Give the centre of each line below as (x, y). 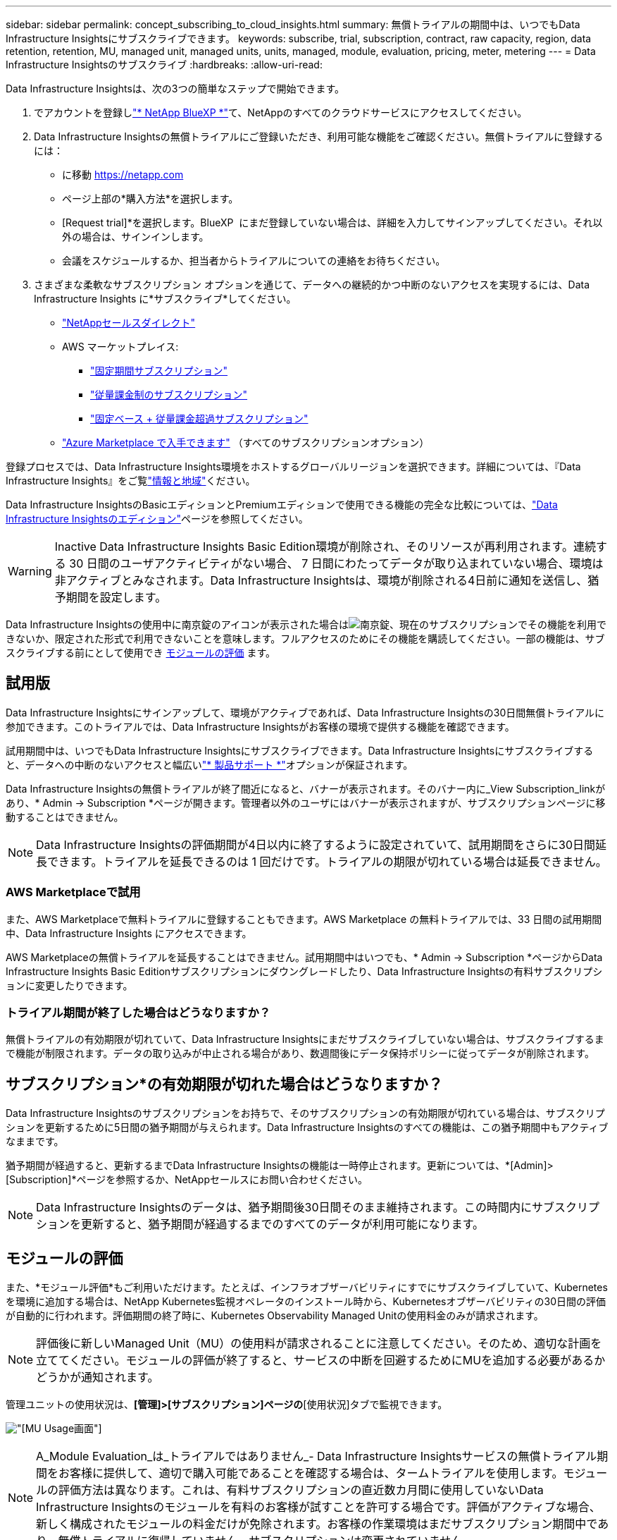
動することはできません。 (65, 817)
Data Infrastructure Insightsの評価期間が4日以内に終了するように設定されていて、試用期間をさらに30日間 (316, 844)
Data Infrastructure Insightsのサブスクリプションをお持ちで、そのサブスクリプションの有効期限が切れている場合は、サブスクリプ (305, 1113)
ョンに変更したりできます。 (69, 985)
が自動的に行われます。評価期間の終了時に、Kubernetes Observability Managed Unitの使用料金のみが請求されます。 (275, 1316)
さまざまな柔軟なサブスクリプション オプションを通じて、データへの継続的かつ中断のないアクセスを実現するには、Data (312, 285)
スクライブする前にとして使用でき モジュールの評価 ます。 (141, 653)
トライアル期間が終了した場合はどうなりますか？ (138, 1012)
